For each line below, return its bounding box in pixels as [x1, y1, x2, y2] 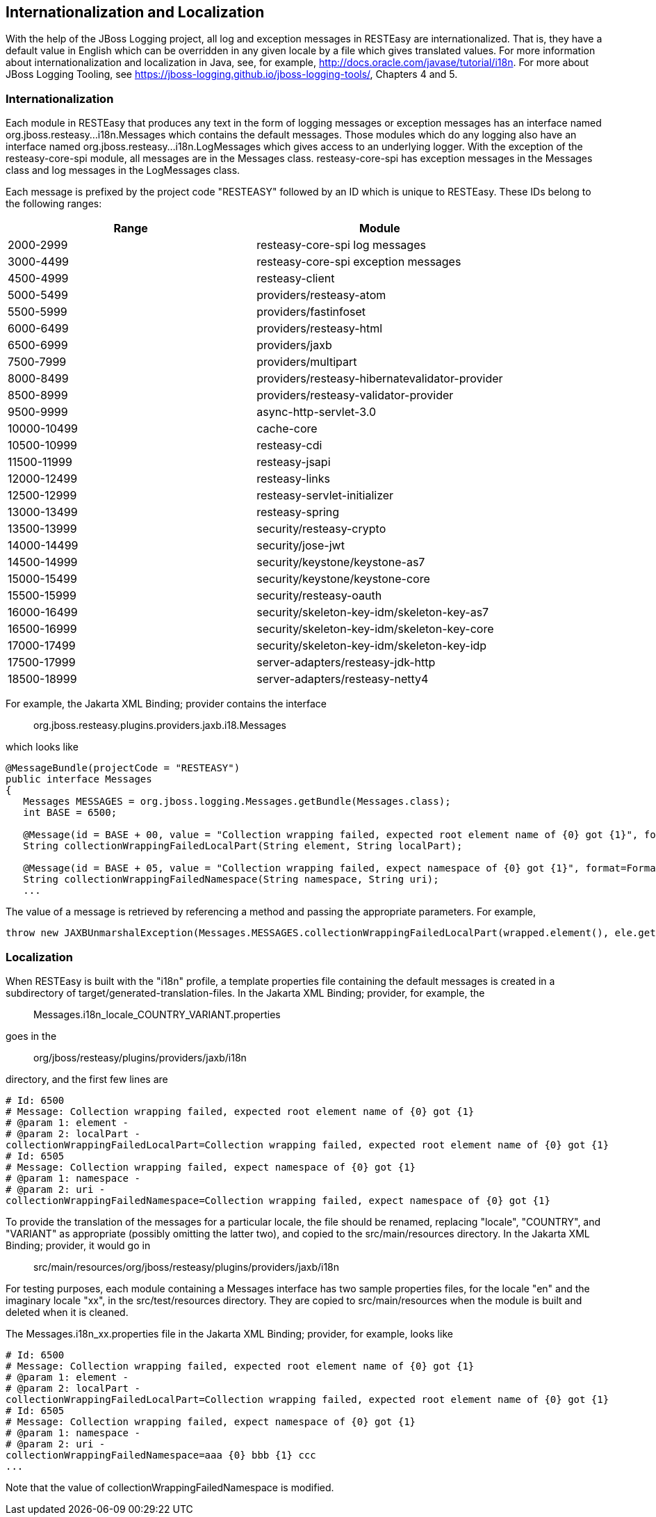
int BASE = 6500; [23, 807, 117, 819]
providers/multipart [256, 355, 357, 369]
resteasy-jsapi [256, 455, 331, 469]
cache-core [256, 422, 318, 436]
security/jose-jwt [256, 538, 345, 553]
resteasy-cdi [256, 438, 322, 453]
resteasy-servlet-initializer [256, 488, 394, 503]
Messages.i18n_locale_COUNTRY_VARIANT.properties [33, 1008, 281, 1020]
